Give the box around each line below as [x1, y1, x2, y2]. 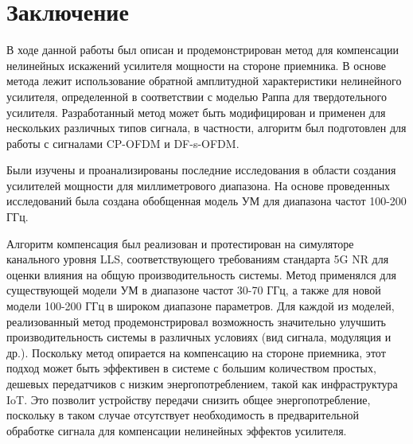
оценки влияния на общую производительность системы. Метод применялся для [6, 266, 396, 282]
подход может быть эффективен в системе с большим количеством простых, [6, 360, 376, 376]
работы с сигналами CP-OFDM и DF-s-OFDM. [6, 134, 240, 151]
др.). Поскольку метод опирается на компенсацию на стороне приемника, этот [6, 344, 386, 360]
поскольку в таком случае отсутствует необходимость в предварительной [6, 407, 360, 423]
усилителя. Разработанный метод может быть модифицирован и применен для [6, 103, 386, 120]
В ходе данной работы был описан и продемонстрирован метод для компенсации [6, 41, 399, 58]
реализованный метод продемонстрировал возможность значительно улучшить [6, 313, 386, 329]
